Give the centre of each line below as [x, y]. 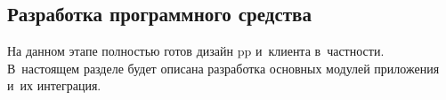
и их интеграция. [54, 85]
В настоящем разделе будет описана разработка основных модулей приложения [223, 68]
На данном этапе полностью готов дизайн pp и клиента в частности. [196, 51]
